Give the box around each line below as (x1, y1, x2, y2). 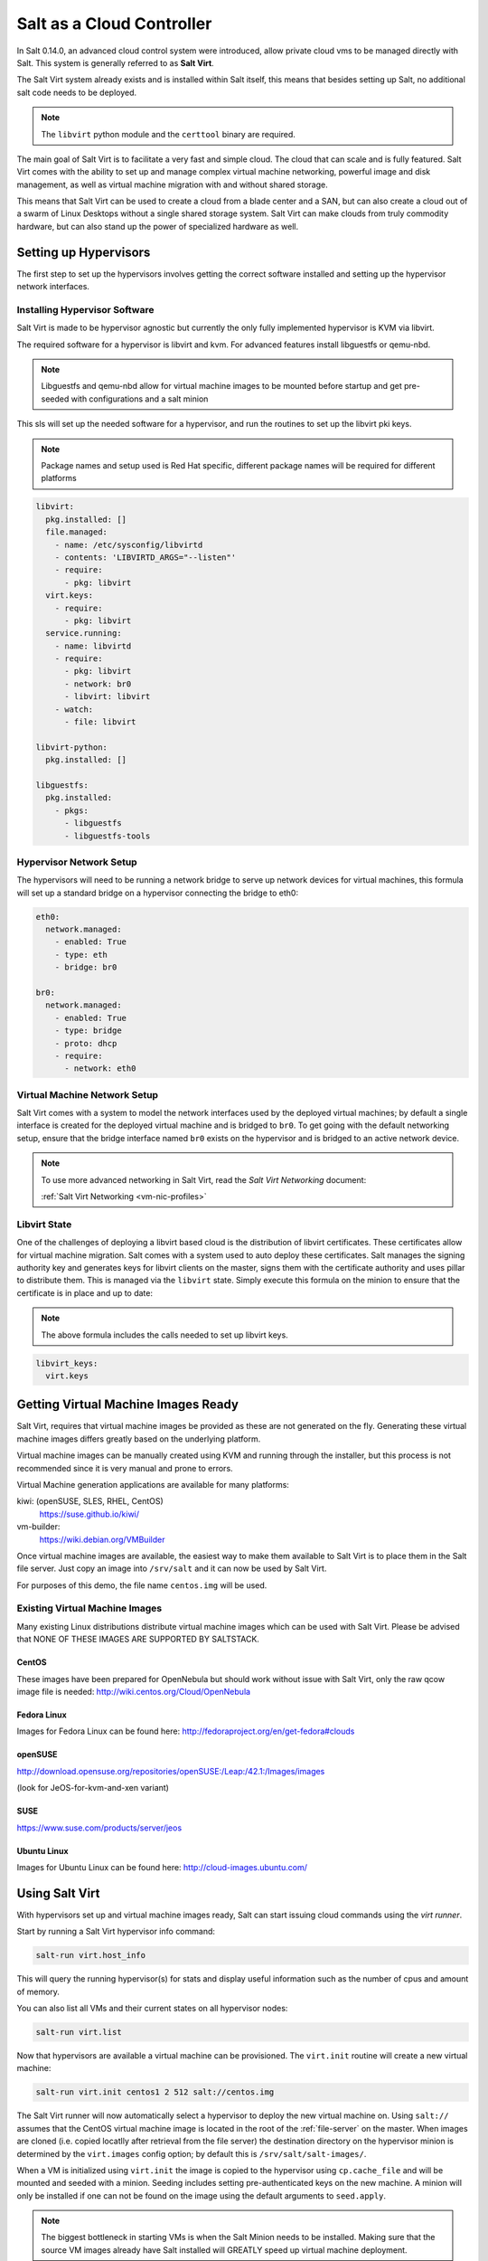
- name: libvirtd (54, 640, 132, 651)
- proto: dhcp (54, 1038, 117, 1048)
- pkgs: (54, 805, 89, 816)
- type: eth (54, 950, 108, 960)
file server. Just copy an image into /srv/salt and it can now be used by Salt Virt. (16, 1563, 327, 1574)
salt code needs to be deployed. (16, 87, 137, 98)
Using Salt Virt (16, 1886, 100, 1901)
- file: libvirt (64, 717, 136, 727)
